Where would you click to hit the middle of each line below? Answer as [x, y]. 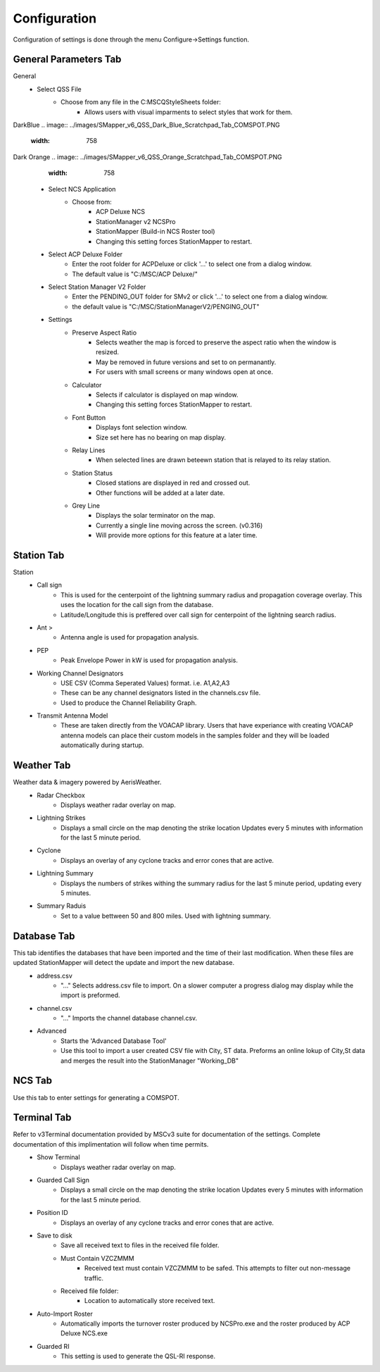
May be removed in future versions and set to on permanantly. [186, 362]
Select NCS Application [82, 189]
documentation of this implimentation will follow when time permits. [111, 1144]
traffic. [94, 1278]
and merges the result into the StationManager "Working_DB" [150, 1061]
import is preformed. [90, 995]
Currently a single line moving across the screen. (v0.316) [179, 525]
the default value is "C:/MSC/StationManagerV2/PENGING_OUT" [166, 306]
